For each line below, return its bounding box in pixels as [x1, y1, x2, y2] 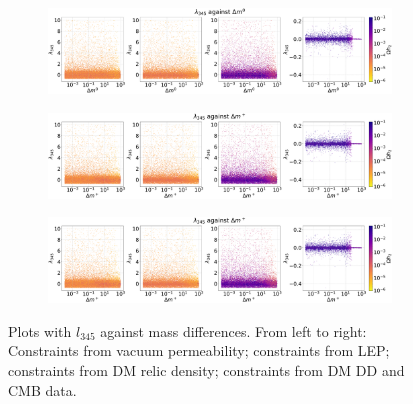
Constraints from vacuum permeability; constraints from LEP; [8, 340, 390, 361]
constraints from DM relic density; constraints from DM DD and [8, 359, 405, 380]
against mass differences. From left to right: [100, 320, 367, 341]
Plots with [8, 320, 72, 341]
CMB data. [8, 379, 77, 400]
